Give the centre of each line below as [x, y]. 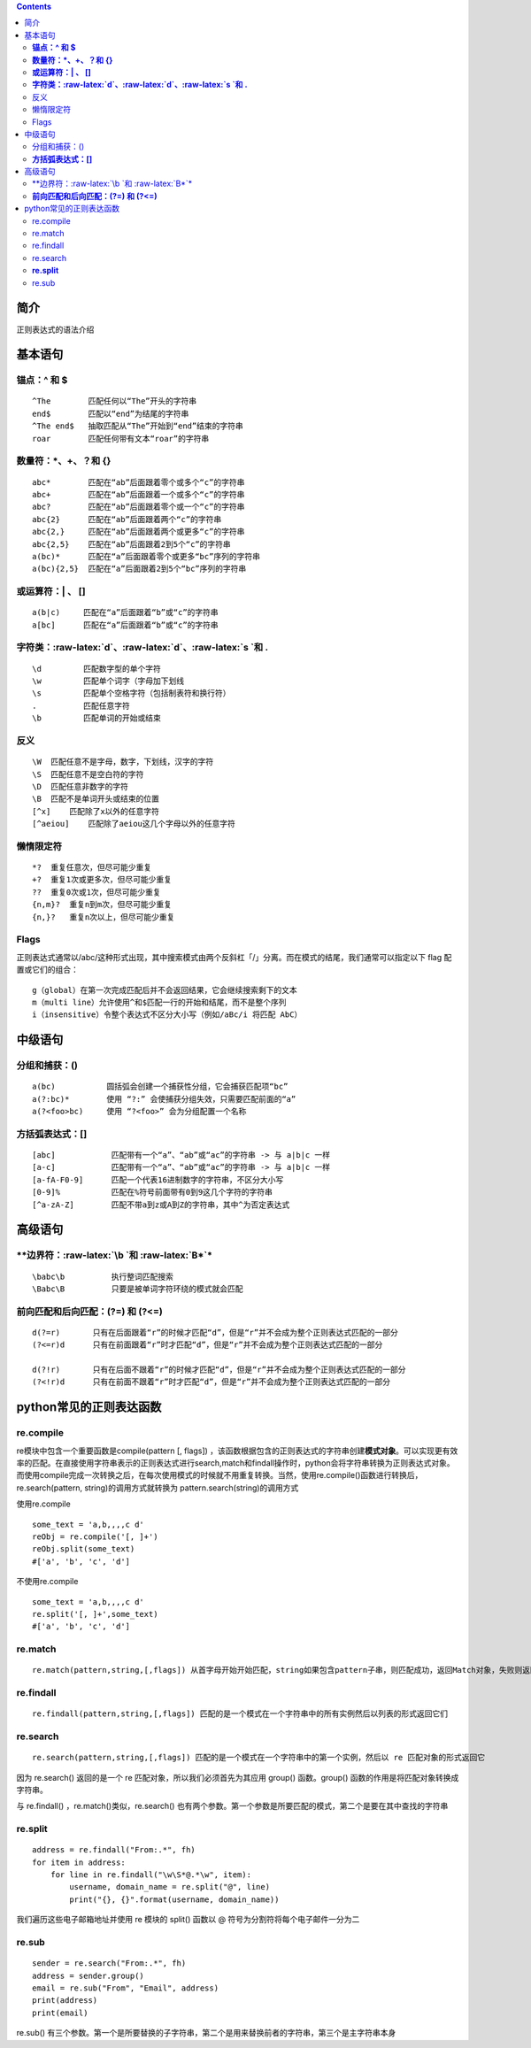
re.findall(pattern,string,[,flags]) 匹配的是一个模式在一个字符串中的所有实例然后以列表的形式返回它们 [240, 1714]
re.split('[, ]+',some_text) [95, 1614]
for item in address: [79, 1862]
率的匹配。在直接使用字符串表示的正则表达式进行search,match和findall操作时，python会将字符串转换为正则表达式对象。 [235, 1463]
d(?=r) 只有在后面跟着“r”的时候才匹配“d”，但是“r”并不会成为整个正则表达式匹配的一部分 [215, 1332]
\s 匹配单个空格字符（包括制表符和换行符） [131, 693]
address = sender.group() [88, 1975]
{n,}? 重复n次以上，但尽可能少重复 [104, 917]
